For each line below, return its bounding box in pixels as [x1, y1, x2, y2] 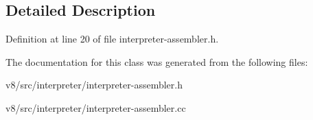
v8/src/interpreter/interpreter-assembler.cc [5, 100, 186, 115]
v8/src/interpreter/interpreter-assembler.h [5, 77, 183, 92]
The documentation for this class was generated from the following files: [5, 54, 308, 69]
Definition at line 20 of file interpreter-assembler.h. [5, 32, 219, 46]
